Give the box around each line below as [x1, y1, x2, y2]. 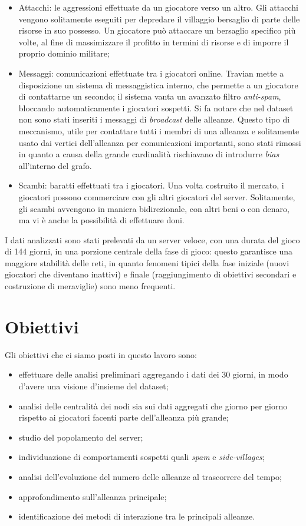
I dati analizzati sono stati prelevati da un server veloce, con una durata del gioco [5, 233, 300, 246]
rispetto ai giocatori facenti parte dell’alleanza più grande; [18, 411, 229, 424]
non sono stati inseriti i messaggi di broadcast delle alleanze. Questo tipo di [18, 113, 290, 125]
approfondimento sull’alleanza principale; [18, 490, 167, 502]
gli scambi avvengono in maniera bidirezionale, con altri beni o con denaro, [18, 202, 289, 214]
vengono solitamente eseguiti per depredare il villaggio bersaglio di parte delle [18, 12, 300, 25]
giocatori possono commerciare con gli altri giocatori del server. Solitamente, [18, 190, 295, 203]
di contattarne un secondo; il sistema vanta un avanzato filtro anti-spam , [18, 90, 281, 102]
